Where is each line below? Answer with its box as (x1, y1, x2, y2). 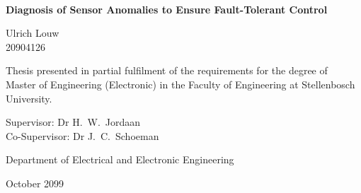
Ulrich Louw (6, 25, 59, 40)
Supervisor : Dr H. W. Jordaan (6, 115, 141, 129)
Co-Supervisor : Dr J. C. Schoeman (6, 128, 159, 143)
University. (6, 90, 52, 105)
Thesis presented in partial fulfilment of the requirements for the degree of (6, 63, 328, 78)
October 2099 (6, 175, 64, 190)
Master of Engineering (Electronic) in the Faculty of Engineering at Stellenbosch (6, 76, 355, 91)
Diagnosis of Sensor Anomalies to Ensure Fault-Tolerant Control (6, 1, 328, 16)
